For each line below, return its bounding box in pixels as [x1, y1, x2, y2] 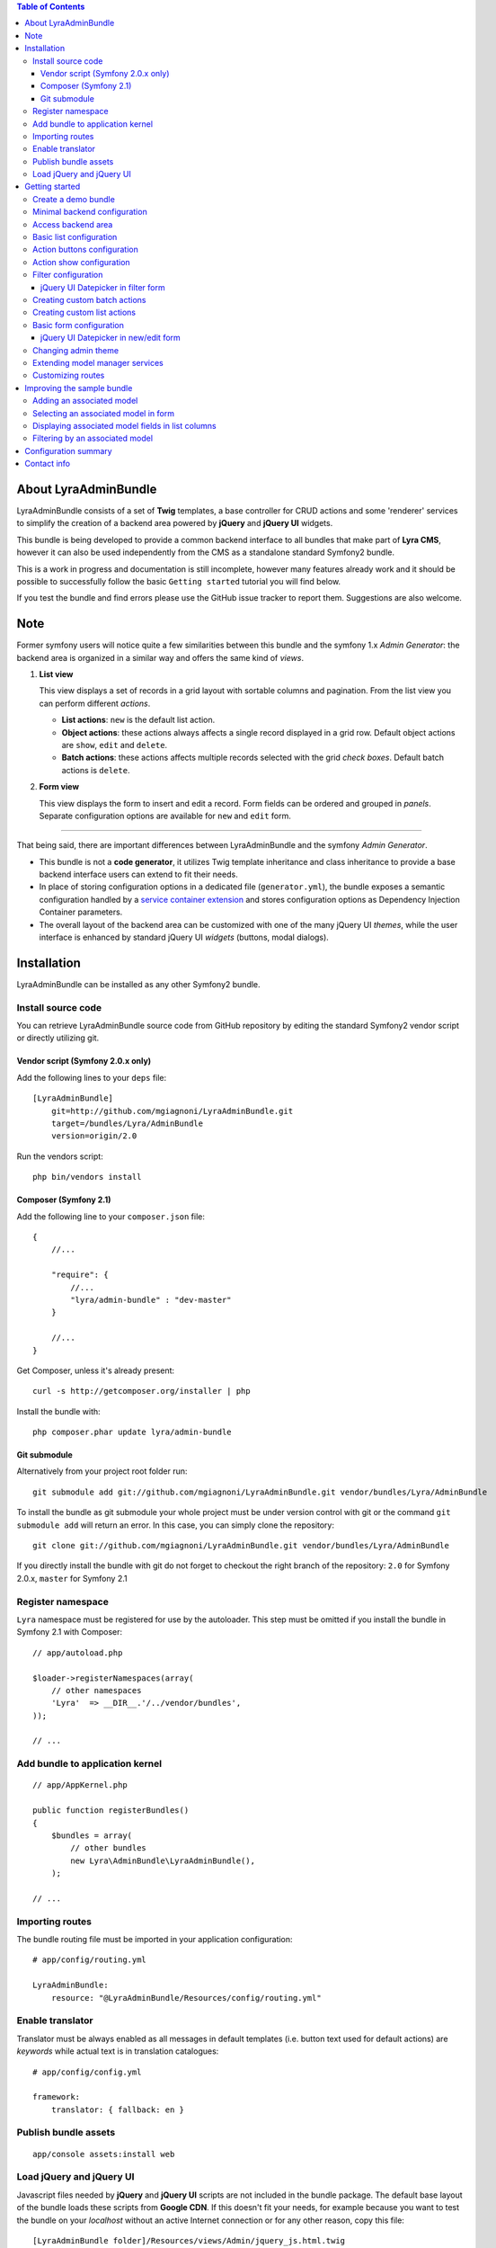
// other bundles [70, 1843, 147, 1853]
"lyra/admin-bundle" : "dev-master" [70, 1295, 233, 1305]
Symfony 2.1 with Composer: [16, 1627, 123, 1637]
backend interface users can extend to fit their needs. [39, 869, 238, 880]
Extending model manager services [32, 357, 164, 368]
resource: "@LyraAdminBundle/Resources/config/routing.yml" [50, 1993, 323, 2003]
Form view [39, 781, 80, 792]
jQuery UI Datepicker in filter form [40, 281, 165, 292]
